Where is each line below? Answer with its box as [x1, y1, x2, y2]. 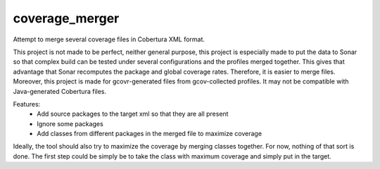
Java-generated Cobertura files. [13, 87, 107, 95]
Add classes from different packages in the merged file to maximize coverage [37, 130, 262, 138]
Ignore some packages [37, 119, 103, 128]
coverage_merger [13, 11, 120, 26]
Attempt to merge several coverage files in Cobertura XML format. [13, 35, 205, 43]
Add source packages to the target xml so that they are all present [37, 109, 229, 119]
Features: [13, 100, 41, 108]
